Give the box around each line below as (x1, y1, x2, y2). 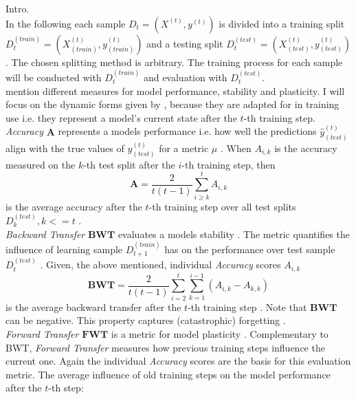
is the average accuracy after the (5, 199, 142, 213)
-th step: (48, 380, 84, 395)
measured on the (5, 157, 76, 171)
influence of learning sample (5, 241, 123, 256)
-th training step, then (181, 157, 276, 171)
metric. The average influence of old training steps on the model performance (5, 367, 331, 381)
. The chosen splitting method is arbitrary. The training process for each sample (5, 54, 343, 69)
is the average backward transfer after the (5, 299, 181, 314)
